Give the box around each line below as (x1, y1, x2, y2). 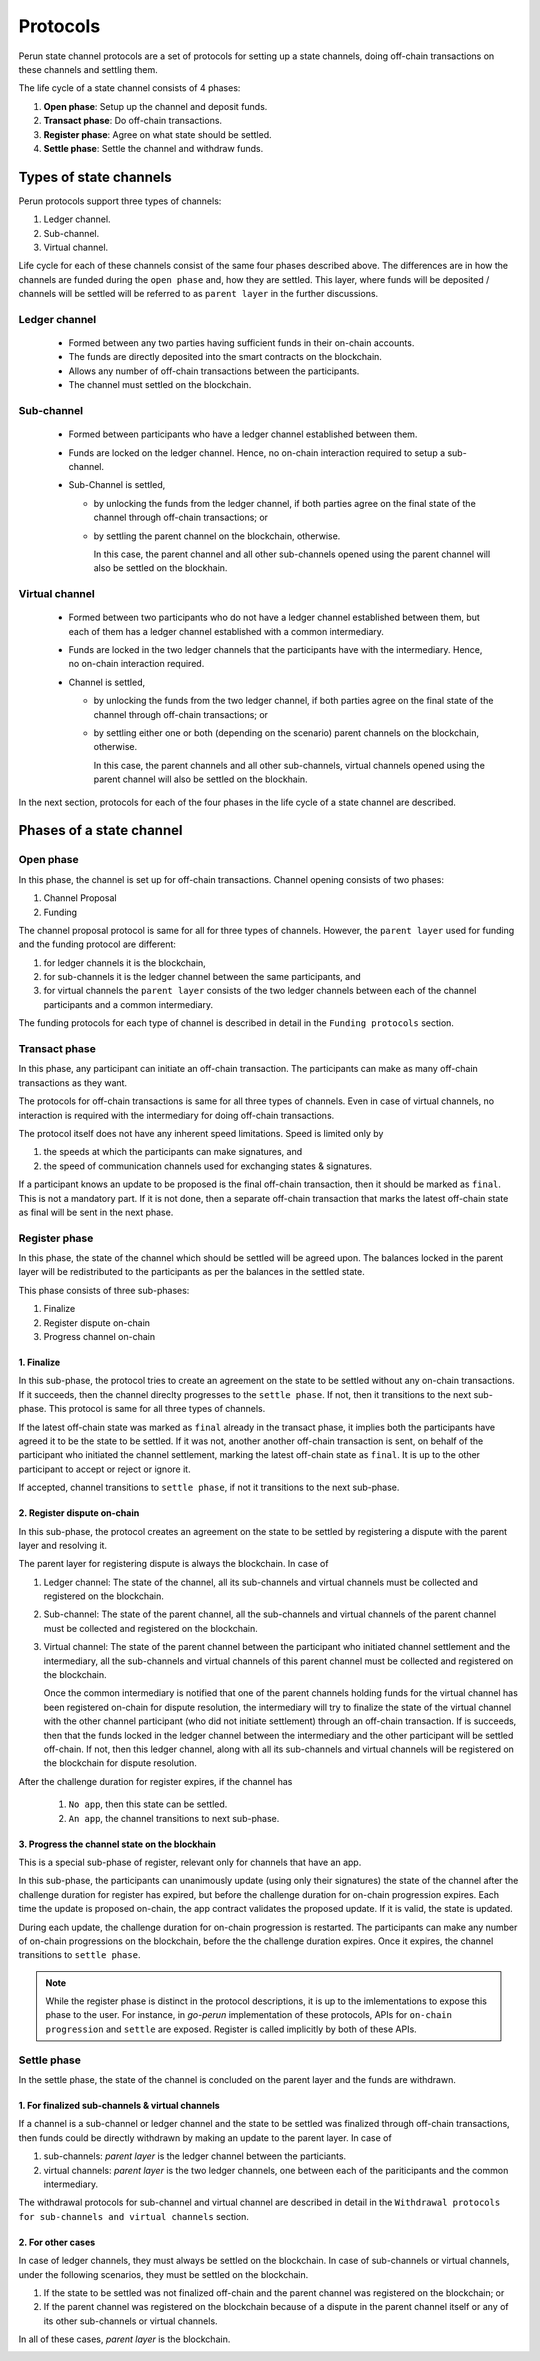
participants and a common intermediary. (43, 998, 214, 1010)
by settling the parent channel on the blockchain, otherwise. (93, 530, 341, 542)
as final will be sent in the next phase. (18, 1206, 174, 1218)
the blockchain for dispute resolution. (43, 1757, 197, 1769)
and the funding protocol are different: (18, 938, 177, 950)
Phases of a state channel (18, 822, 183, 839)
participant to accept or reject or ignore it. (18, 1463, 191, 1475)
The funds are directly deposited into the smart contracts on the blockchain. (68, 351, 382, 363)
